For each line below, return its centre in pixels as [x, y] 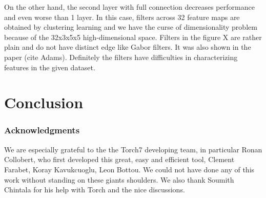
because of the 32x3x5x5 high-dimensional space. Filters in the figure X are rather [133, 37]
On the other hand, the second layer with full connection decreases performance [129, 7]
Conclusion [44, 102]
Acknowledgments [42, 130]
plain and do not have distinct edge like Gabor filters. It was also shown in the [128, 47]
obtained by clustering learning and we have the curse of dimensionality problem [131, 27]
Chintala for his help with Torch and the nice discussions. [95, 190]
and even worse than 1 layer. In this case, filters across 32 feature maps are [122, 17]
